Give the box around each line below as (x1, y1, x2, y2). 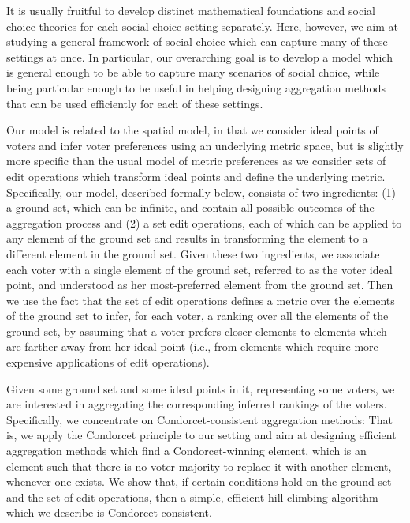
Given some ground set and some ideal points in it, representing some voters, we (6, 380, 395, 397)
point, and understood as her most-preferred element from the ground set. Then (6, 277, 393, 293)
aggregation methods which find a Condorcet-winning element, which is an (6, 442, 367, 459)
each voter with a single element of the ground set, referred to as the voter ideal (6, 261, 393, 277)
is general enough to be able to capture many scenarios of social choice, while (6, 64, 380, 81)
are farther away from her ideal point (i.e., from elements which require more (6, 338, 378, 355)
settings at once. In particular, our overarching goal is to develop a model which (6, 48, 393, 65)
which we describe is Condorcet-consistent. (6, 504, 212, 521)
